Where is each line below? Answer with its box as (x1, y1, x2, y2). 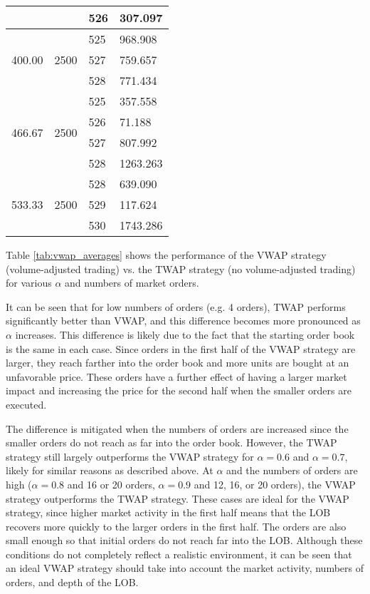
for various (6, 275, 52, 290)
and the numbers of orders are (226, 463, 358, 478)
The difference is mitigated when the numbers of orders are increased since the (6, 421, 349, 436)
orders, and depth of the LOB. (6, 575, 139, 590)
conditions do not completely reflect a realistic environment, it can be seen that (6, 546, 352, 561)
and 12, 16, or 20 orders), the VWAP (194, 476, 356, 491)
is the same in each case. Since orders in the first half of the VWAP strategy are (6, 341, 356, 356)
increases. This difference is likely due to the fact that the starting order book (15, 327, 355, 342)
